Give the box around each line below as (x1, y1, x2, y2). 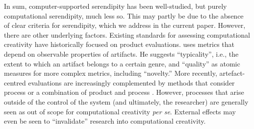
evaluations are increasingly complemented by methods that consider (28, 77, 235, 87)
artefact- (219, 68, 245, 78)
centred (4, 77, 26, 87)
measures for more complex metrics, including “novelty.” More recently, (4, 68, 217, 78)
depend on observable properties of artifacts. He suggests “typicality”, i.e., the (4, 48, 239, 59)
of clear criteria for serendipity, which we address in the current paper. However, (4, 20, 246, 30)
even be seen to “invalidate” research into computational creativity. (4, 116, 206, 126)
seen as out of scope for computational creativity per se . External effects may (4, 106, 236, 116)
